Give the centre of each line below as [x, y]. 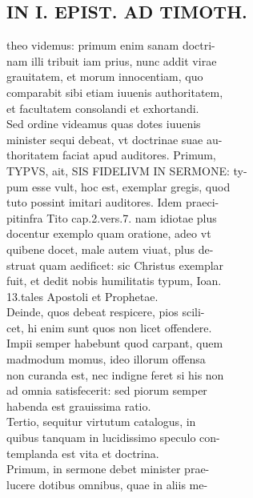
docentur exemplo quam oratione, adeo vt [109, 233]
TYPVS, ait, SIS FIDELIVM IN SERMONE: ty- [127, 170]
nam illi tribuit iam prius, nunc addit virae [112, 60]
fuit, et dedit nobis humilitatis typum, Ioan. [114, 281]
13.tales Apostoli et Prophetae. [82, 296]
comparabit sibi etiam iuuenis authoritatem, [115, 92]
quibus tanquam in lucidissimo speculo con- [113, 438]
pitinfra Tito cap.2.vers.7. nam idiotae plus [112, 217]
